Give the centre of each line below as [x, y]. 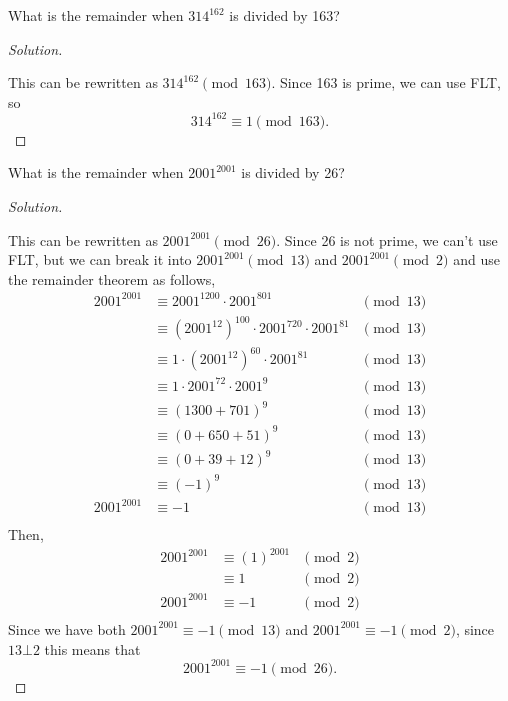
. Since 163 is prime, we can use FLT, [386, 82]
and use [476, 259]
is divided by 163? [284, 15]
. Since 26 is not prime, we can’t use [387, 239]
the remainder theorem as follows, [112, 278]
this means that [92, 648]
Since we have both [67, 628]
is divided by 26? [293, 172]
